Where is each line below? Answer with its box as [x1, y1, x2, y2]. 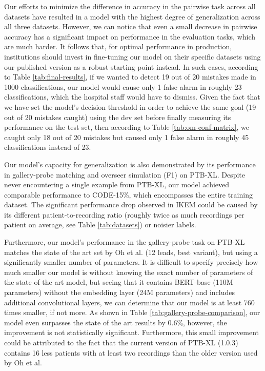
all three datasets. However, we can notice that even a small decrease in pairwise [4, 21, 257, 32]
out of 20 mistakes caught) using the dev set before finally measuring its [4, 111, 231, 122]
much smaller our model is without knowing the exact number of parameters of [4, 266, 253, 277]
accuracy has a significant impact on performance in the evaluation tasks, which [4, 31, 256, 42]
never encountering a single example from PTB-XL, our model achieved [4, 179, 230, 190]
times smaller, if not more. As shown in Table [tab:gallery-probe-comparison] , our [4, 307, 260, 318]
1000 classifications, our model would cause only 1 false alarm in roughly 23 [4, 81, 242, 92]
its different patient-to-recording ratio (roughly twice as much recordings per [4, 209, 244, 220]
